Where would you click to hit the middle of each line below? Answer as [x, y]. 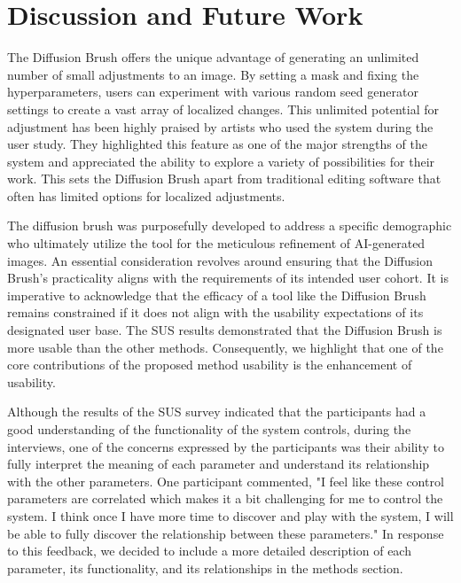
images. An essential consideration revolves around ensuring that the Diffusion [220, 260]
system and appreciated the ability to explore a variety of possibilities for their [221, 161]
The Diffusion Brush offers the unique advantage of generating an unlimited [213, 57]
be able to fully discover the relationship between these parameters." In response [226, 533]
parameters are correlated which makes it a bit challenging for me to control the [225, 498]
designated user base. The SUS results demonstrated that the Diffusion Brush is [225, 330]
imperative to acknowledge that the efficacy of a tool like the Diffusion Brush [217, 295]
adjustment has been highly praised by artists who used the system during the [220, 126]
